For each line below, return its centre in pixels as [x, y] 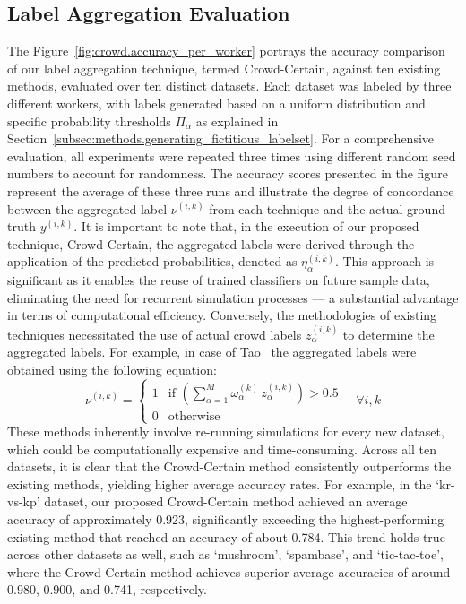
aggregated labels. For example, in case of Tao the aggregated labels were [212, 352]
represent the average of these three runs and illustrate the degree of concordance [231, 190]
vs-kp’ [24, 501]
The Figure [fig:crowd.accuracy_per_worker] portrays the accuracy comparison [226, 51]
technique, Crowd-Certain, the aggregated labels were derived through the [211, 243]
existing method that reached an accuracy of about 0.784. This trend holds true [226, 536]
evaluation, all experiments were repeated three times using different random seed [232, 155]
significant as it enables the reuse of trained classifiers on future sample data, [219, 280]
